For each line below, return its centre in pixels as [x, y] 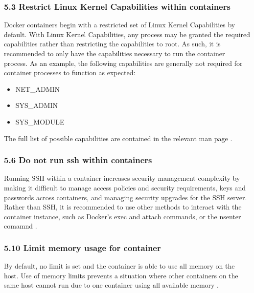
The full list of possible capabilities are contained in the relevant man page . [118, 138]
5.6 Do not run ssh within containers [78, 160]
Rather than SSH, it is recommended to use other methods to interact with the [123, 207]
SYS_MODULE [40, 121]
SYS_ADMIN [36, 105]
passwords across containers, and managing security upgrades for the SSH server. [126, 197]
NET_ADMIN [38, 89]
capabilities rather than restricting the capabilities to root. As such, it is [112, 44]
